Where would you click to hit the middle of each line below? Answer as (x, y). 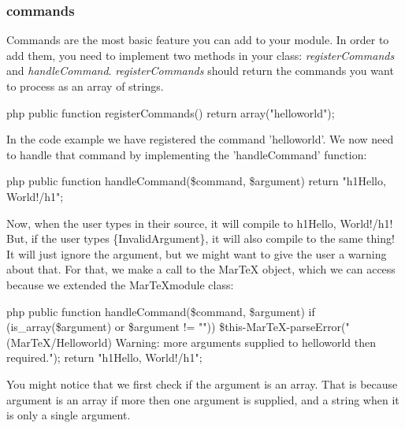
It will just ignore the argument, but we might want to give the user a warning (197, 253)
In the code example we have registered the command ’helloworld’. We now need (200, 139)
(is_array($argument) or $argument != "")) (111, 327)
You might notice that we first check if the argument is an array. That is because (202, 383)
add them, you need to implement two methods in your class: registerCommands (201, 55)
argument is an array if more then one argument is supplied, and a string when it (203, 399)
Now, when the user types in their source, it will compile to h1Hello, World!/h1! (200, 223)
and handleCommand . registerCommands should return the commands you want (200, 71)
